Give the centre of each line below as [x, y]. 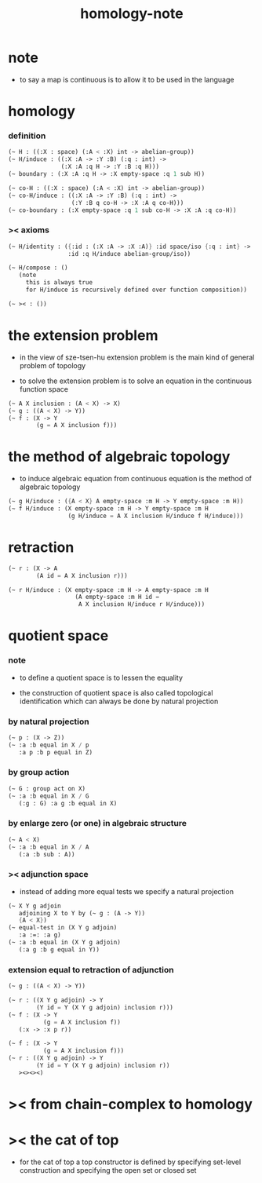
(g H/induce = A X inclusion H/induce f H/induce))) [156, 516]
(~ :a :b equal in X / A [49, 847]
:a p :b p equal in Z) [55, 752]
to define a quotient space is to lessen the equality [101, 677]
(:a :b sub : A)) [47, 854]
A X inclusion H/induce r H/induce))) [142, 604]
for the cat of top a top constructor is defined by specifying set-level [130, 1162]
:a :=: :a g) [40, 935]
